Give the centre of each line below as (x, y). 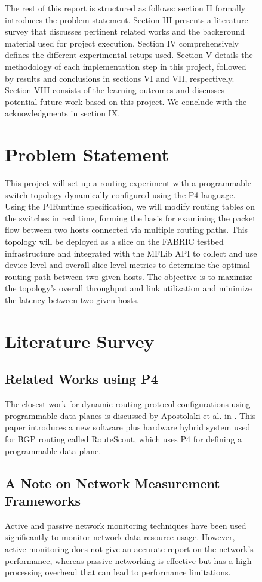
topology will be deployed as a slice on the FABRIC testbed (114, 241)
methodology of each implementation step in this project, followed (126, 66)
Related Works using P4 (81, 379)
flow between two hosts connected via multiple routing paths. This (127, 230)
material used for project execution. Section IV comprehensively (122, 43)
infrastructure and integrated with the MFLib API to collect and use (131, 253)
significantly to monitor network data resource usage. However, (120, 537)
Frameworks (43, 500)
